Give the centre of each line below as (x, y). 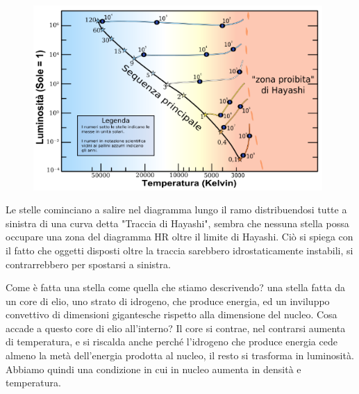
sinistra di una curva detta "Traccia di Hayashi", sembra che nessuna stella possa (177, 223)
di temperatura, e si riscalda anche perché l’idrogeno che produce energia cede (172, 342)
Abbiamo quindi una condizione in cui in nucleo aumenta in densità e (153, 369)
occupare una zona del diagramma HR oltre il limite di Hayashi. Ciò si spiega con (179, 237)
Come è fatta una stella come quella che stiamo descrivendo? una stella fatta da (176, 287)
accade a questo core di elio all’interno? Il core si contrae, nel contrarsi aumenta (176, 328)
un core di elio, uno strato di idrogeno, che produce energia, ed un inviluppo (168, 301)
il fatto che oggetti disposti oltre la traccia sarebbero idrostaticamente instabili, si (179, 250)
